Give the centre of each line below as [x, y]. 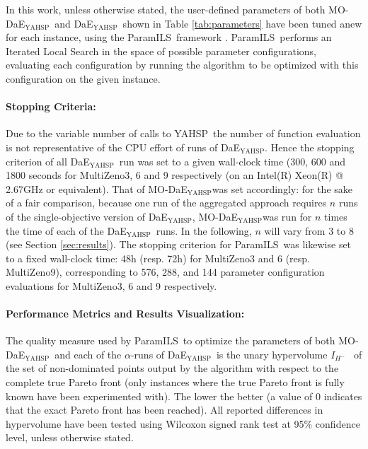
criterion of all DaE [48, 161]
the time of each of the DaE [66, 230]
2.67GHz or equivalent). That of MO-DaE [97, 188]
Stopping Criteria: [51, 106]
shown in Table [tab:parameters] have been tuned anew [242, 23]
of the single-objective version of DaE [87, 216]
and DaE [74, 23]
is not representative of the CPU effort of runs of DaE [123, 147]
